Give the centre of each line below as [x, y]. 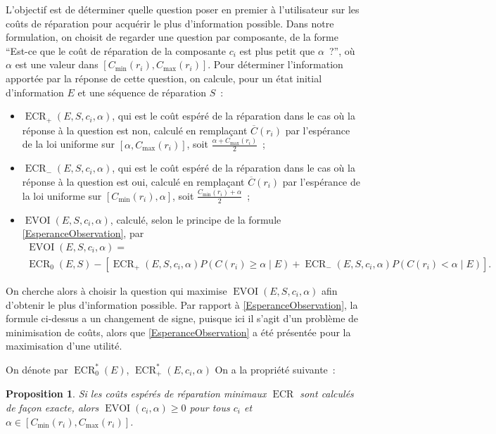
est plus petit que [277, 50]
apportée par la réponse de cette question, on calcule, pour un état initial [164, 78]
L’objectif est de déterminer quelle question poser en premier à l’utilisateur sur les [183, 9]
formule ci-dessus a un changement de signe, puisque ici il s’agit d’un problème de [182, 318]
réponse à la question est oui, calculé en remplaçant [133, 181]
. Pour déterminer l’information [275, 64]
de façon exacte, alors [52, 407]
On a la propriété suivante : [275, 369]
